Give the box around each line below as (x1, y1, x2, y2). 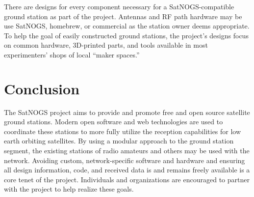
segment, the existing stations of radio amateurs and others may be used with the (4, 145, 250, 156)
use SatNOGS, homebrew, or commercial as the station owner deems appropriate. (4, 21, 250, 31)
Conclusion (4, 78, 80, 98)
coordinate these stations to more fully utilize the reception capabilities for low (4, 126, 241, 136)
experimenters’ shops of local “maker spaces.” (4, 49, 140, 59)
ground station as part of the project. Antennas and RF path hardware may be (4, 11, 242, 21)
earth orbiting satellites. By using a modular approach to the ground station (4, 136, 234, 146)
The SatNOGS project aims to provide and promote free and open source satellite (4, 107, 250, 117)
